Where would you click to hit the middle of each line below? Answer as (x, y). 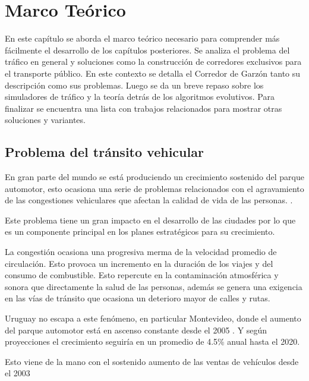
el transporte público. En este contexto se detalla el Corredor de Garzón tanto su (153, 73)
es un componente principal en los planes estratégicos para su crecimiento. (140, 232)
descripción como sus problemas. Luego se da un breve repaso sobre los (134, 85)
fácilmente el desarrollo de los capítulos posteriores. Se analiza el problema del (147, 50)
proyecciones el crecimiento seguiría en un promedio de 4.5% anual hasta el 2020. (152, 341)
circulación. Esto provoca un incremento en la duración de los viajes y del (139, 263)
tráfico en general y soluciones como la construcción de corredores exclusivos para (153, 62)
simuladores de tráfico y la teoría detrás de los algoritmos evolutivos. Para (140, 97)
